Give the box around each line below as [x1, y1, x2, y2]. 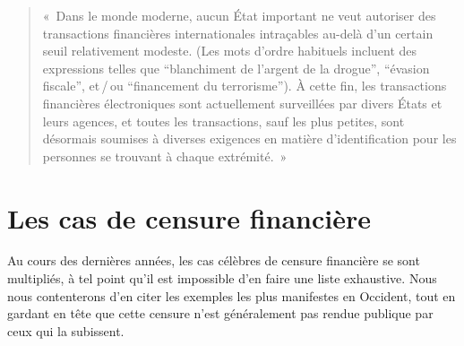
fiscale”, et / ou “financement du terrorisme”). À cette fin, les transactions [42, 76, 447, 95]
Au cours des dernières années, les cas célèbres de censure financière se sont [7, 251, 420, 270]
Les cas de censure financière [7, 199, 372, 236]
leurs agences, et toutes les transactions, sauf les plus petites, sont [42, 111, 405, 130]
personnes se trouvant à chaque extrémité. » [42, 146, 288, 165]
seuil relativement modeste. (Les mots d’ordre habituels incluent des [42, 41, 417, 60]
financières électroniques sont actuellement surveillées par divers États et [42, 93, 443, 112]
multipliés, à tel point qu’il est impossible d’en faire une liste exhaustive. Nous [7, 269, 437, 288]
